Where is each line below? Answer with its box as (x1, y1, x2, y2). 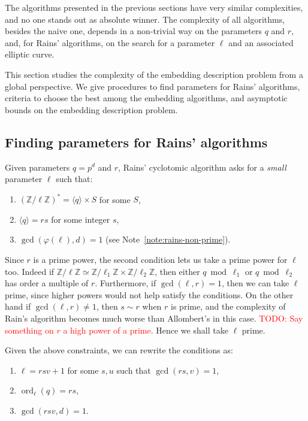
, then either (155, 265, 200, 277)
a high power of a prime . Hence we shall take (63, 323, 228, 336)
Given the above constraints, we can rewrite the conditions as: (5, 344, 233, 356)
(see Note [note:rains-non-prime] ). (105, 233, 231, 246)
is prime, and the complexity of (171, 300, 286, 313)
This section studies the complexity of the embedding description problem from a (5, 68, 303, 80)
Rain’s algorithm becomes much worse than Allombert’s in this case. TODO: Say (5, 311, 303, 324)
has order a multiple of (5, 277, 89, 289)
